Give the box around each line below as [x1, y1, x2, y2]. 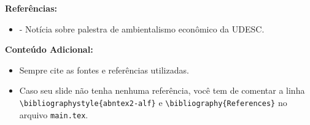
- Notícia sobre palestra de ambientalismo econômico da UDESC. [19, 22, 265, 35]
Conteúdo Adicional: [5, 43, 93, 56]
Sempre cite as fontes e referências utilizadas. [19, 63, 189, 76]
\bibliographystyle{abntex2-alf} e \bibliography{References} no [19, 96, 287, 108]
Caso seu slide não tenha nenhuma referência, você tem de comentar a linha [19, 84, 305, 97]
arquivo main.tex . [19, 108, 88, 121]
